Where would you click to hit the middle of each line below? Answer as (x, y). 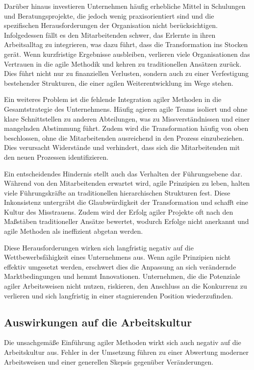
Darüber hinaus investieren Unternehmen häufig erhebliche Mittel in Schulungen (125, 6)
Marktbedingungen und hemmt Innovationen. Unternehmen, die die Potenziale (122, 276)
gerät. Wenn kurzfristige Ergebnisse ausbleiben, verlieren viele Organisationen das (127, 54)
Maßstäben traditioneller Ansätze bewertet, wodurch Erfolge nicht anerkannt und (127, 221)
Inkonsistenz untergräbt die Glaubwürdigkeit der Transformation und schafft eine (126, 202)
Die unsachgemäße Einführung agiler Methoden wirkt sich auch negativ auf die (123, 342)
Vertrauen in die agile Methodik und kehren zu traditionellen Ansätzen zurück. (123, 63)
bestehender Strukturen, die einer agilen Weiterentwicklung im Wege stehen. (119, 83)
